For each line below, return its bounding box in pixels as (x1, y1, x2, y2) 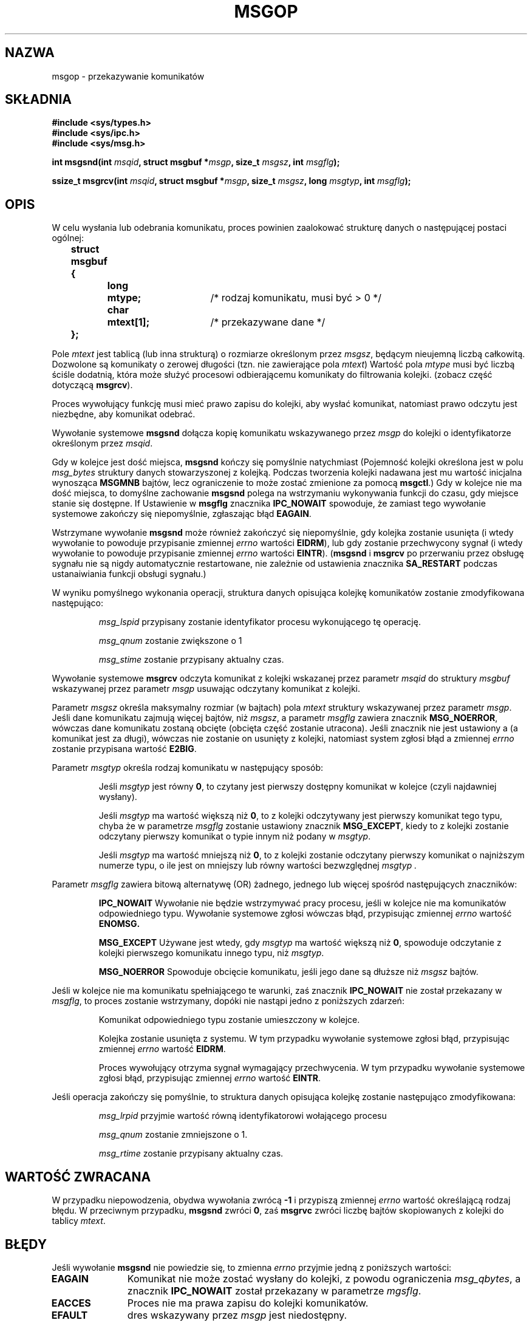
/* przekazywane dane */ (210, 316, 326, 329)
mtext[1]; (107, 316, 150, 329)
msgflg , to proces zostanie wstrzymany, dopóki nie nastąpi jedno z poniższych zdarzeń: (52, 996, 404, 1007)
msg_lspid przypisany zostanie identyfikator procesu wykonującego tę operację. (98, 617, 421, 627)
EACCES (51, 1296, 91, 1309)
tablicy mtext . (52, 1215, 106, 1226)
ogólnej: (52, 233, 84, 244)
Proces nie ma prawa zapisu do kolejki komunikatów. (127, 1296, 369, 1309)
